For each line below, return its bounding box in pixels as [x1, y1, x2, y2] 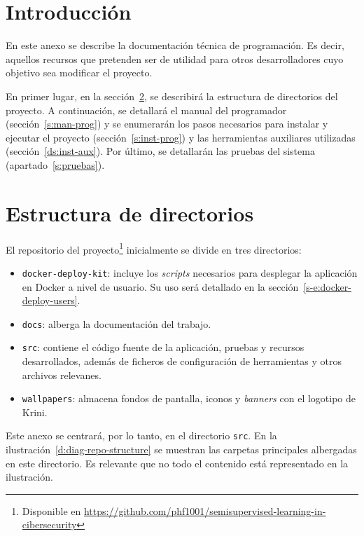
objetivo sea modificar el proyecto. [6, 65, 153, 80]
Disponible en [22, 503, 81, 518]
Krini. [22, 404, 48, 419]
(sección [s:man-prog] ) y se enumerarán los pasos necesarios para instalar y [6, 116, 328, 131]
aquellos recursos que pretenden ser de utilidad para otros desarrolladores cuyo [6, 51, 344, 66]
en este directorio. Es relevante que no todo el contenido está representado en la [6, 455, 349, 470]
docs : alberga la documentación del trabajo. [22, 316, 211, 331]
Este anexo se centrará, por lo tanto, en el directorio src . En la [6, 428, 277, 443]
